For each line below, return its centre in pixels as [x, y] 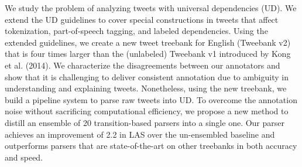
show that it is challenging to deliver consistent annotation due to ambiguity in [147, 76]
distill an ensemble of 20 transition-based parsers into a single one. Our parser [145, 122]
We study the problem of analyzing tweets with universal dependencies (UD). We [151, 8]
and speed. [24, 157]
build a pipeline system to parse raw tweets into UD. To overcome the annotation [151, 99]
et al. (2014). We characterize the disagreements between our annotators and [143, 65]
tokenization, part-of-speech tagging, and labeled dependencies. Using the [136, 31]
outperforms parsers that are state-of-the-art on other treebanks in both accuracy [151, 146]
